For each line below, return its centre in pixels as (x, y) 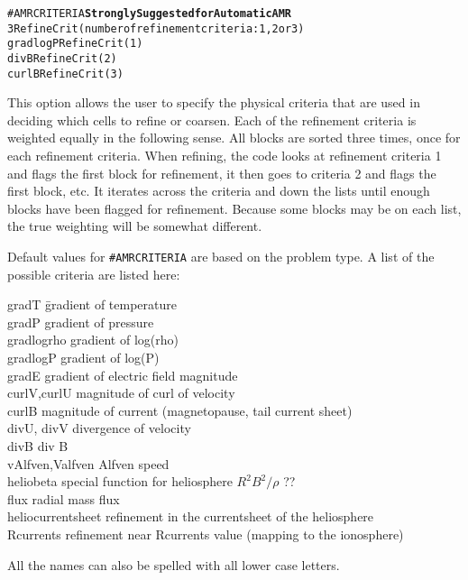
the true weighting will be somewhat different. (135, 226)
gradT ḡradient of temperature (92, 304)
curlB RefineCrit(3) (65, 74)
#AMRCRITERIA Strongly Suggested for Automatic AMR (150, 14)
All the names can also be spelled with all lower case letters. (174, 564)
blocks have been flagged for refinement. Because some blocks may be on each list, (234, 208)
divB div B (38, 446)
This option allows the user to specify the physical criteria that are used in (214, 102)
